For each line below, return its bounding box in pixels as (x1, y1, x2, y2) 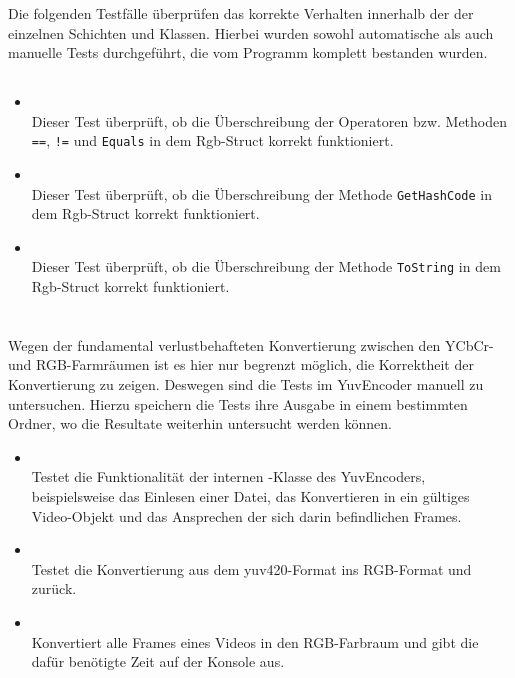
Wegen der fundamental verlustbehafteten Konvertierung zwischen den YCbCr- (8, 334, 494, 355)
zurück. (31, 578, 77, 599)
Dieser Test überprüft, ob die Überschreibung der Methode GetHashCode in (31, 183, 492, 204)
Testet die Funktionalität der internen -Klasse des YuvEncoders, (31, 466, 426, 487)
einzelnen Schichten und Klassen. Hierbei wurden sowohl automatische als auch (8, 22, 494, 43)
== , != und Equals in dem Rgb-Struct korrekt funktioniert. (31, 130, 394, 151)
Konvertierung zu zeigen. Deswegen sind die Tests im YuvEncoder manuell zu (8, 374, 484, 395)
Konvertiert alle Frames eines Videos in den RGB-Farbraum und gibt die (31, 631, 479, 652)
